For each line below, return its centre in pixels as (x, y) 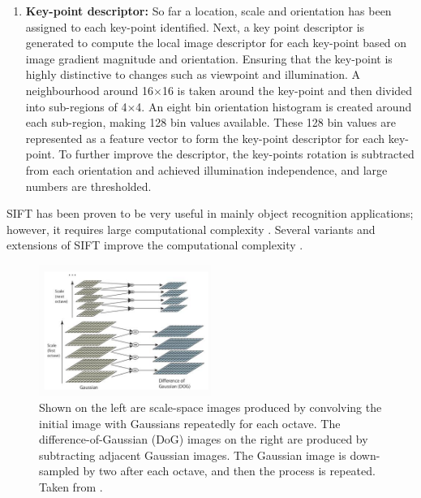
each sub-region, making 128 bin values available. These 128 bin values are (210, 122)
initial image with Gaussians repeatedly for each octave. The (190, 423)
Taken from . (71, 486)
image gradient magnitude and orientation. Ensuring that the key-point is (209, 58)
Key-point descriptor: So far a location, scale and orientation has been (208, 11)
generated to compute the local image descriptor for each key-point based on (216, 43)
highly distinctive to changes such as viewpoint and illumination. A (193, 74)
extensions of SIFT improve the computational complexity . (155, 245)
